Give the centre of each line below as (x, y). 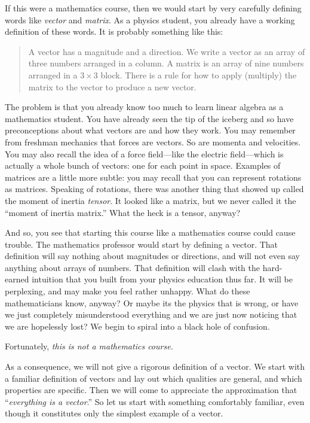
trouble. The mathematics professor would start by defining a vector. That (142, 244)
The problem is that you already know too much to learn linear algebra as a (144, 107)
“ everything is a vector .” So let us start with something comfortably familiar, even (155, 401)
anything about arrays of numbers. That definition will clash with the (133, 267)
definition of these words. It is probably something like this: (114, 31)
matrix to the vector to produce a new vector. (112, 86)
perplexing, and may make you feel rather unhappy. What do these (128, 291)
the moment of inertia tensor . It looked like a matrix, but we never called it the (151, 200)
